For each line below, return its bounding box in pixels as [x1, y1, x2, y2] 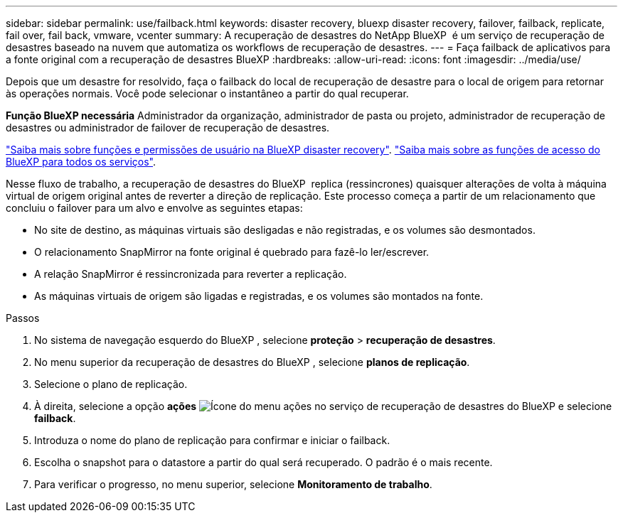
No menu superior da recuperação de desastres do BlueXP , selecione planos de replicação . [34, 356, 470, 368]
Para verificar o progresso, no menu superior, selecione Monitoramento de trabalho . [34, 478, 432, 490]
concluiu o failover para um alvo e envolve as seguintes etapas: [6, 202, 303, 214]
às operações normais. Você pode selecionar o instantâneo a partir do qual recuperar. [6, 87, 409, 99]
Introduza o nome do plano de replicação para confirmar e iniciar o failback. [34, 434, 390, 446]
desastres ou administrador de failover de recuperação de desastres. [6, 122, 330, 134]
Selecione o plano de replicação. [34, 378, 188, 390]
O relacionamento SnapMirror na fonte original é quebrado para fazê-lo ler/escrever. [34, 246, 430, 258]
